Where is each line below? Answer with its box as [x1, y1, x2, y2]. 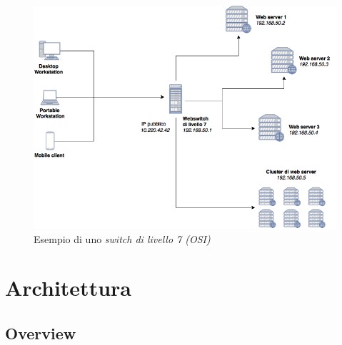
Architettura [5, 273, 131, 302]
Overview [5, 321, 76, 344]
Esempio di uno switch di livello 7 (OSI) [34, 231, 211, 246]
